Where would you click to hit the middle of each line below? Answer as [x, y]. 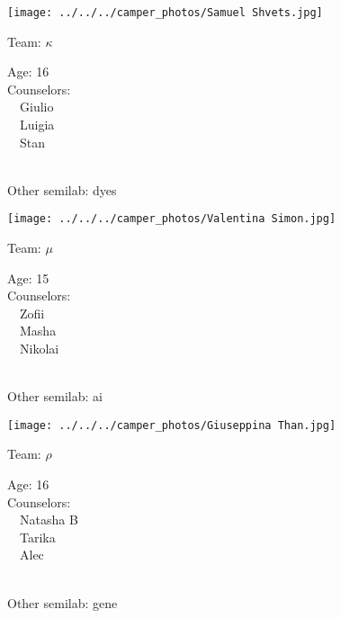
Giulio [36, 107]
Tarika [37, 537]
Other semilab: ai [55, 396]
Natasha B [49, 519]
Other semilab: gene [63, 602]
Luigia [37, 125]
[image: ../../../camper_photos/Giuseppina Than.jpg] [172, 425]
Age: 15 [28, 278]
